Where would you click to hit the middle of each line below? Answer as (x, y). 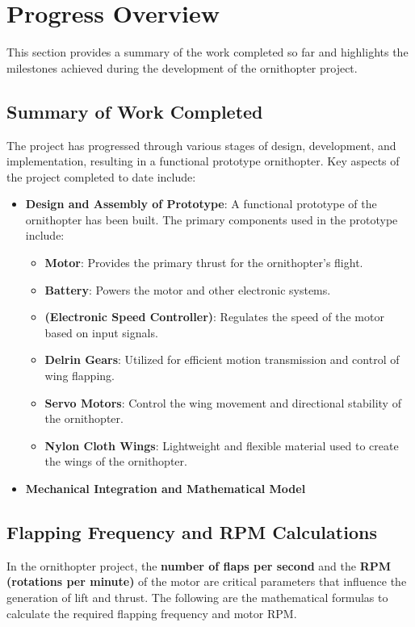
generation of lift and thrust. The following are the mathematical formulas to (197, 597)
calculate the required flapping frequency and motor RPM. (152, 613)
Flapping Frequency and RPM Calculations (192, 532)
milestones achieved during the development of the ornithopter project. (182, 67)
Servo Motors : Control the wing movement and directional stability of (223, 402)
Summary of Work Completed (135, 111)
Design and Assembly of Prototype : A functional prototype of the (201, 204)
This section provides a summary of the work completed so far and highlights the (207, 52)
